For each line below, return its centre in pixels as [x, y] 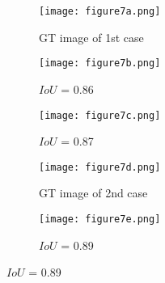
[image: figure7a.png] [100, 11]
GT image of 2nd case [93, 193]
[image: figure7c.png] [100, 115]
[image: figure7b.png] [100, 63]
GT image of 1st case [91, 37]
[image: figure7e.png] [100, 219]
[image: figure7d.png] [100, 167]
